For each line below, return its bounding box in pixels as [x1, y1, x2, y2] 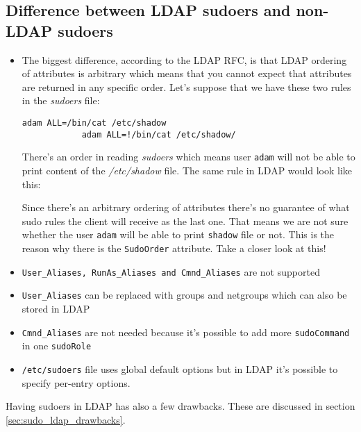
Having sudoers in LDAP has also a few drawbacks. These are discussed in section [6, 399, 355, 413]
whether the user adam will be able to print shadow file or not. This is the [22, 227, 335, 242]
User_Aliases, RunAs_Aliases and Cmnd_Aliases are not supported [22, 264, 320, 279]
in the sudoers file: [22, 93, 100, 108]
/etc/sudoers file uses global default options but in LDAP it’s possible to [22, 361, 338, 376]
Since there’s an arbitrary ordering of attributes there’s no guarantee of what [22, 200, 350, 215]
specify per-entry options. [22, 375, 131, 390]
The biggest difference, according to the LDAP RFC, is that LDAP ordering [22, 52, 347, 67]
